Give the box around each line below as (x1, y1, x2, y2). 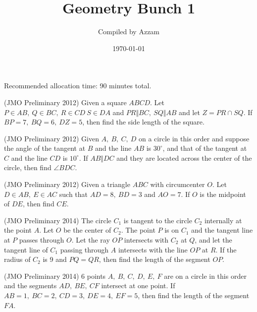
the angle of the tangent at (4, 143, 86, 153)
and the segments (4, 280, 57, 291)
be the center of (63, 225, 111, 235)
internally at (204, 215, 242, 225)
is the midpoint (200, 188, 246, 199)
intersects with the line (118, 244, 188, 254)
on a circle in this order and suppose (138, 133, 250, 143)
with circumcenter (150, 179, 205, 189)
